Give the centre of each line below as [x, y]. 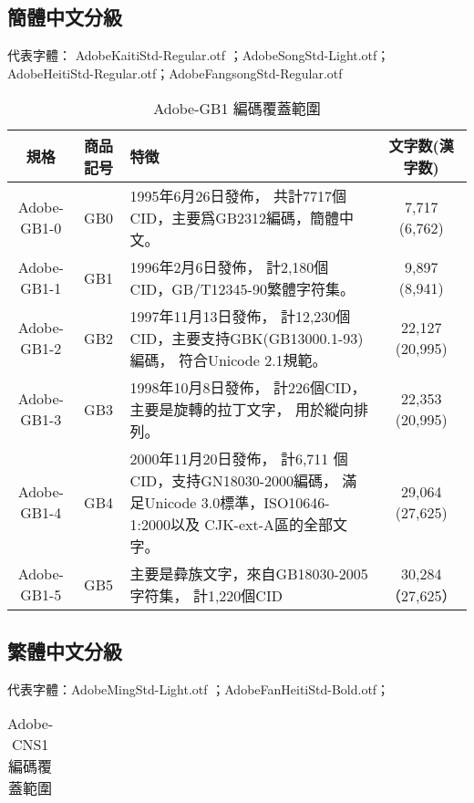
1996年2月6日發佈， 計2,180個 [229, 267]
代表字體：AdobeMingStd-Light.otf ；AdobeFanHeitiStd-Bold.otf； [199, 688]
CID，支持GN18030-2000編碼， [234, 481]
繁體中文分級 [65, 650]
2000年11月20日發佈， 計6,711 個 [239, 459]
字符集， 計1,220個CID [206, 596]
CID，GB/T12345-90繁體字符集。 [242, 289]
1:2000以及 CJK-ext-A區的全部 [232, 525]
